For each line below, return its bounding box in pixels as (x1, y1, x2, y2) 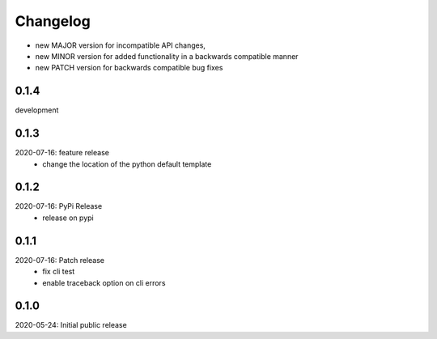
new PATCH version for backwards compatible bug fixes (35, 63, 223, 73)
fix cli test (42, 267, 75, 277)
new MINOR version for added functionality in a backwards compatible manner (35, 51, 299, 61)
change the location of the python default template (42, 159, 212, 169)
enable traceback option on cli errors (42, 278, 166, 287)
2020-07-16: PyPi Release (15, 201, 103, 211)
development (15, 105, 59, 115)
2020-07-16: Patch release (15, 255, 105, 265)
